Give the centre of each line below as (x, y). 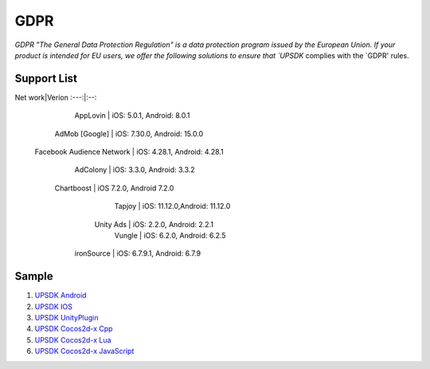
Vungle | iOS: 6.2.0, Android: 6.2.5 (170, 235)
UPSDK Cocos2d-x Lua (73, 340)
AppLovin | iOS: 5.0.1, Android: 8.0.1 (132, 116)
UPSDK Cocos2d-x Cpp (74, 329)
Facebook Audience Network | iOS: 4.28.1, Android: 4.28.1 (129, 152)
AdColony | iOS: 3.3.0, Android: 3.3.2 (135, 170)
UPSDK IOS (54, 306)
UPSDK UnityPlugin (66, 318)
